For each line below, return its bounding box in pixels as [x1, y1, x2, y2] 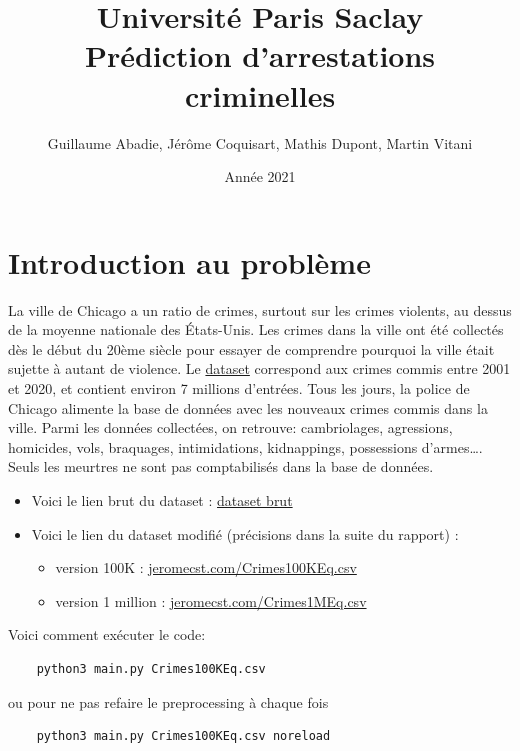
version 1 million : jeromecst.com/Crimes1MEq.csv [55, 590, 367, 611]
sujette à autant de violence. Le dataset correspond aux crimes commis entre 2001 [8, 358, 511, 379]
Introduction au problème [8, 241, 371, 282]
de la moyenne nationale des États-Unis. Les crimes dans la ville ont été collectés [8, 319, 504, 340]
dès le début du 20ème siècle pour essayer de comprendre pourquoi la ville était [8, 338, 495, 359]
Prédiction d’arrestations [84, 35, 436, 76]
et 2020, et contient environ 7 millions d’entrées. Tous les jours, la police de [8, 378, 470, 398]
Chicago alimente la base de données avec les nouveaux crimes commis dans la [8, 397, 488, 418]
